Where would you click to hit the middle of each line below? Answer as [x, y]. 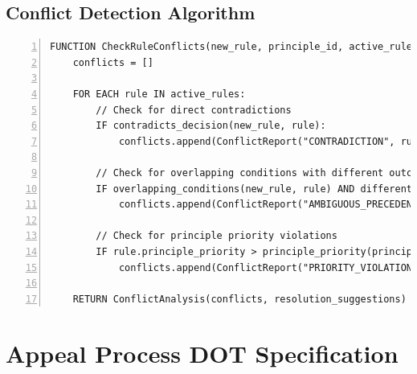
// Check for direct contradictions [194, 110]
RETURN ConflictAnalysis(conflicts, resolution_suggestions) [239, 299]
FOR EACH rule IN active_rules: [159, 94]
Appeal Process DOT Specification [202, 353]
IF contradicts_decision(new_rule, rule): [211, 126]
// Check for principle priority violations [217, 236]
